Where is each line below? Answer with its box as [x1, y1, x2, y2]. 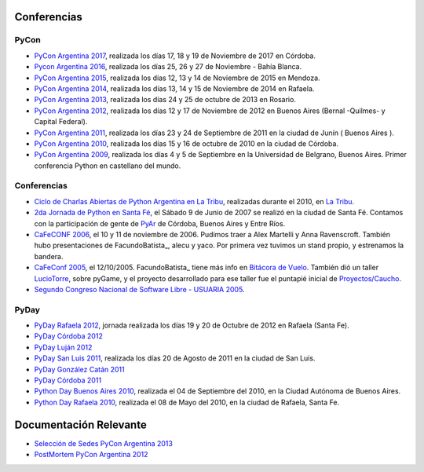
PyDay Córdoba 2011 [34, 375, 102, 385]
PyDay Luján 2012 [34, 342, 93, 352]
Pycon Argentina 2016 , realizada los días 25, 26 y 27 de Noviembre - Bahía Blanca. [34, 62, 302, 71]
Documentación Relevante [14, 418, 147, 431]
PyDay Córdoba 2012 [34, 331, 104, 341]
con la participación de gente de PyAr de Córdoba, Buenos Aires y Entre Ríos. [34, 218, 286, 228]
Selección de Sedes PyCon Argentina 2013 [34, 438, 173, 448]
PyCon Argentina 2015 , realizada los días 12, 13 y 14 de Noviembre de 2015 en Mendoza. [34, 73, 321, 82]
